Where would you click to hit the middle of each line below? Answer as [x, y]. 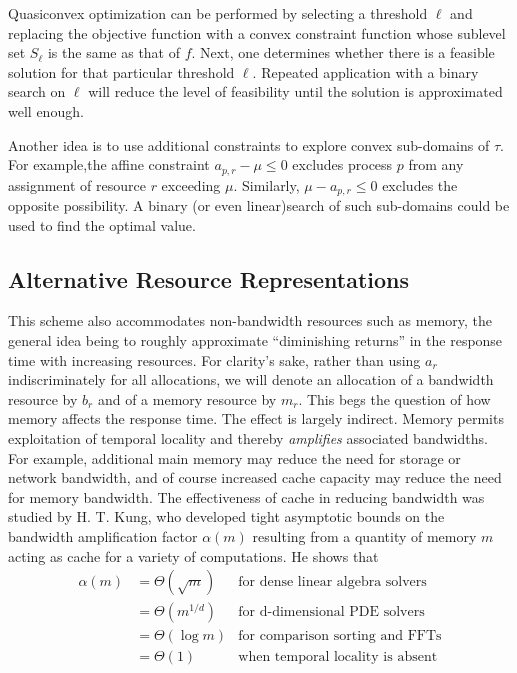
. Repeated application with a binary [365, 71]
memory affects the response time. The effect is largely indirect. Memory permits [256, 418]
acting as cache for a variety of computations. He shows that [193, 555]
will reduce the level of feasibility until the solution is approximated [295, 91]
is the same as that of [114, 52]
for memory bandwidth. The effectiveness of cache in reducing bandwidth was [246, 496]
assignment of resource [77, 184]
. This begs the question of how [394, 398]
